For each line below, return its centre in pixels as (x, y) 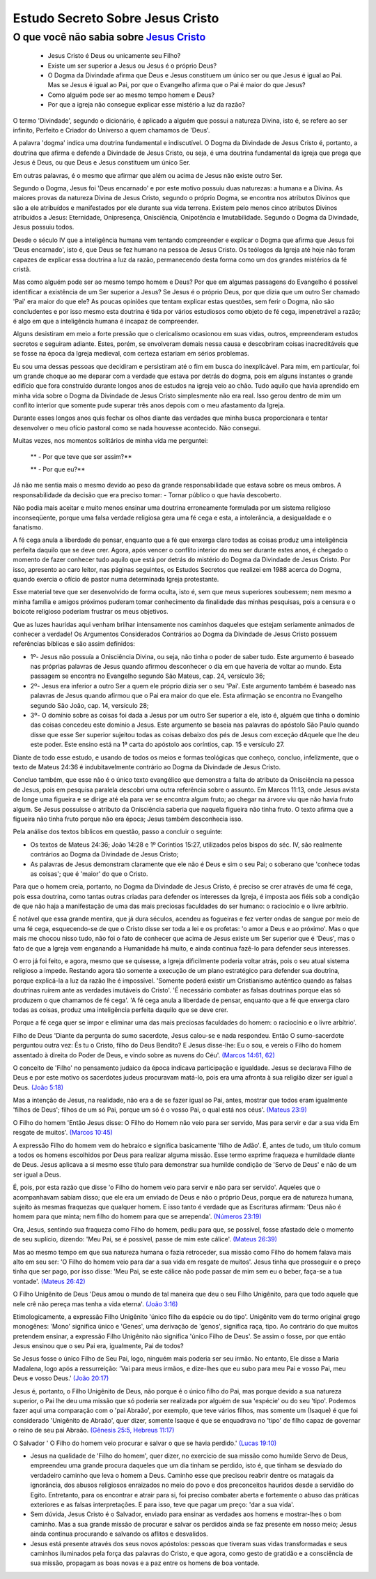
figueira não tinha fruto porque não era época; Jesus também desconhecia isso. (128, 819)
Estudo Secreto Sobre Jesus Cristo (116, 18)
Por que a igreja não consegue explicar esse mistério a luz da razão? (146, 105)
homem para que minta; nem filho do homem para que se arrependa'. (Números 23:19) (137, 1216)
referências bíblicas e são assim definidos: (74, 644)
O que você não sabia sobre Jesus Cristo (109, 37)
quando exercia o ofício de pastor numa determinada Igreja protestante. (116, 579)
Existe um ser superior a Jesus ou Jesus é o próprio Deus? (132, 66)
